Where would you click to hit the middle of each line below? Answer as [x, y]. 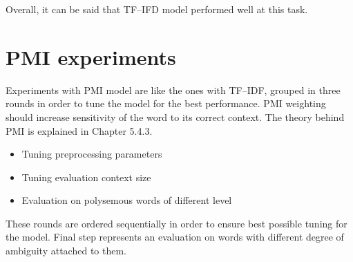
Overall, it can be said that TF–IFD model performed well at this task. [157, 9]
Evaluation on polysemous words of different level [127, 200]
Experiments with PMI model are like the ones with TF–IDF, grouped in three [173, 90]
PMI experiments [91, 56]
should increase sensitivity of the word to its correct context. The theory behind [175, 116]
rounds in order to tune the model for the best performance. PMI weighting [166, 103]
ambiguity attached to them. [66, 251]
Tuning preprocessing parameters [92, 154]
